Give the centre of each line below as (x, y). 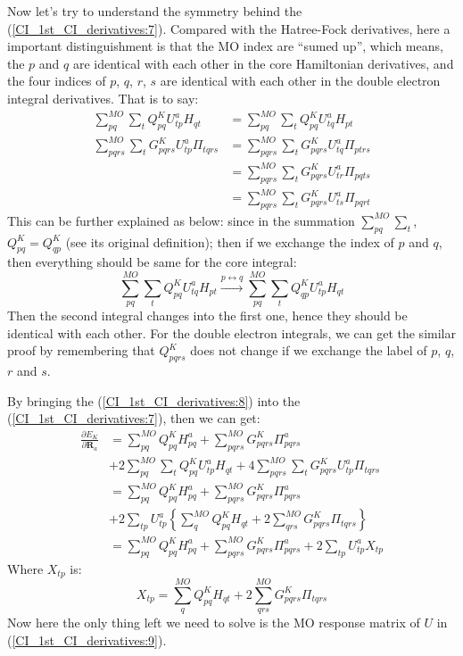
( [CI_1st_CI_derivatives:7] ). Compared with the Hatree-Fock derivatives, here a (229, 28)
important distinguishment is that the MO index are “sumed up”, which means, (225, 46)
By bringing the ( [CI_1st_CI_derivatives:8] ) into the (154, 400)
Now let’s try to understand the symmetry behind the (155, 11)
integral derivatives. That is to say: (103, 98)
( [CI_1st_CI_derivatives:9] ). (87, 639)
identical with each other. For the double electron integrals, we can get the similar (231, 332)
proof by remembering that (81, 350)
